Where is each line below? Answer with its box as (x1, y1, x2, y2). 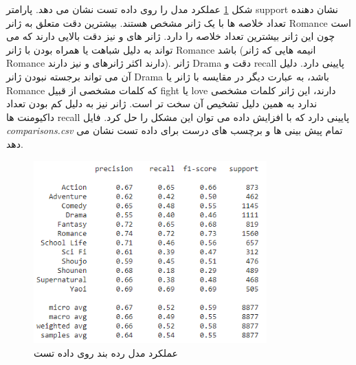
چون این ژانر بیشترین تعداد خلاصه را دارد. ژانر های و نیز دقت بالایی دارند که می (6, 29, 335, 43)
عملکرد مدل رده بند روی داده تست (34, 345, 178, 360)
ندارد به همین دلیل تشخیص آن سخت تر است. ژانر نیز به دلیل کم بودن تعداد (6, 96, 318, 111)
